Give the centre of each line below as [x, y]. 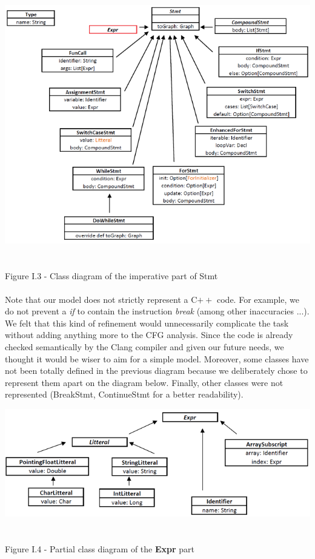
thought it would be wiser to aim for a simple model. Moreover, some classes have [157, 358]
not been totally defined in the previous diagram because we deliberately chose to [156, 371]
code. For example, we [258, 299]
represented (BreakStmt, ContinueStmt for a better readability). [124, 394]
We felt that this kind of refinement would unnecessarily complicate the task [147, 323]
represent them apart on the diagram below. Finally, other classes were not [144, 382]
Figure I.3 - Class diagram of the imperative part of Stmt [111, 275]
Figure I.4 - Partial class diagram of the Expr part [100, 549]
